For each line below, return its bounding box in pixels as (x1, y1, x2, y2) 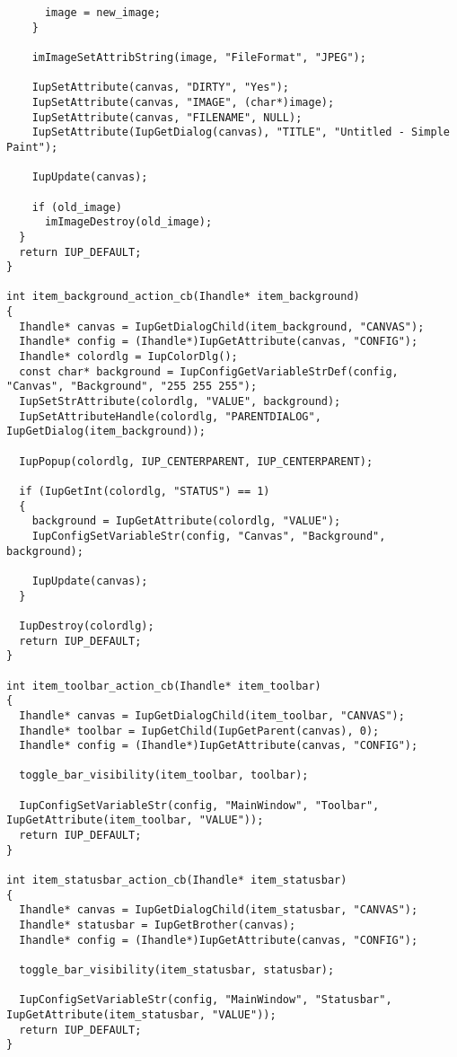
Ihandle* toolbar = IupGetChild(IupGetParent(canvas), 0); (19, 724, 380, 737)
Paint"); (6, 140, 58, 154)
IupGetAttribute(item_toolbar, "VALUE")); (6, 814, 264, 827)
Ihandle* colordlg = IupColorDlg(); (19, 350, 238, 364)
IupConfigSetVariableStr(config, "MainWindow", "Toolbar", (19, 798, 380, 812)
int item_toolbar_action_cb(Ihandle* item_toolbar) (6, 679, 321, 692)
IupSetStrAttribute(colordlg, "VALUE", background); (19, 395, 341, 409)
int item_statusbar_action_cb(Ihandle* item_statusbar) (6, 874, 347, 887)
